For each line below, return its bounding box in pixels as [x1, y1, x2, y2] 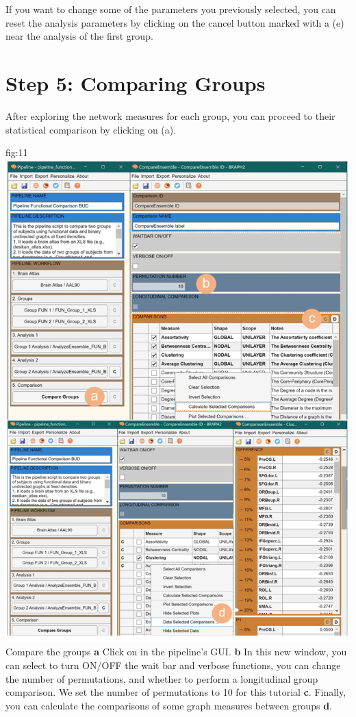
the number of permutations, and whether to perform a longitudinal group [5, 671, 318, 685]
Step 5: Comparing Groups [5, 68, 266, 97]
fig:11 [5, 145, 28, 160]
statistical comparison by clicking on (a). [5, 122, 177, 136]
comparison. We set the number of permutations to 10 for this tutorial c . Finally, [5, 685, 346, 699]
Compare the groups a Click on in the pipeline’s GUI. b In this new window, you [5, 644, 347, 659]
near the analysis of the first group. [5, 29, 153, 43]
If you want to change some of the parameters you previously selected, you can [5, 2, 336, 16]
